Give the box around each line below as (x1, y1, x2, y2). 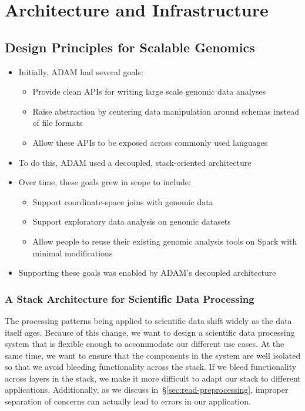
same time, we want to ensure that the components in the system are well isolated (5, 349, 301, 361)
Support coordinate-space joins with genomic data (32, 195, 213, 208)
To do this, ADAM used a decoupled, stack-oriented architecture (18, 156, 252, 168)
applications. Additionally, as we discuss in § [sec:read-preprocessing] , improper (5, 383, 289, 396)
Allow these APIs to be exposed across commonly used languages (32, 136, 268, 148)
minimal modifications (32, 246, 113, 259)
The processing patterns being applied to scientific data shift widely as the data (5, 314, 292, 326)
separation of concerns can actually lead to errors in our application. (5, 395, 251, 407)
